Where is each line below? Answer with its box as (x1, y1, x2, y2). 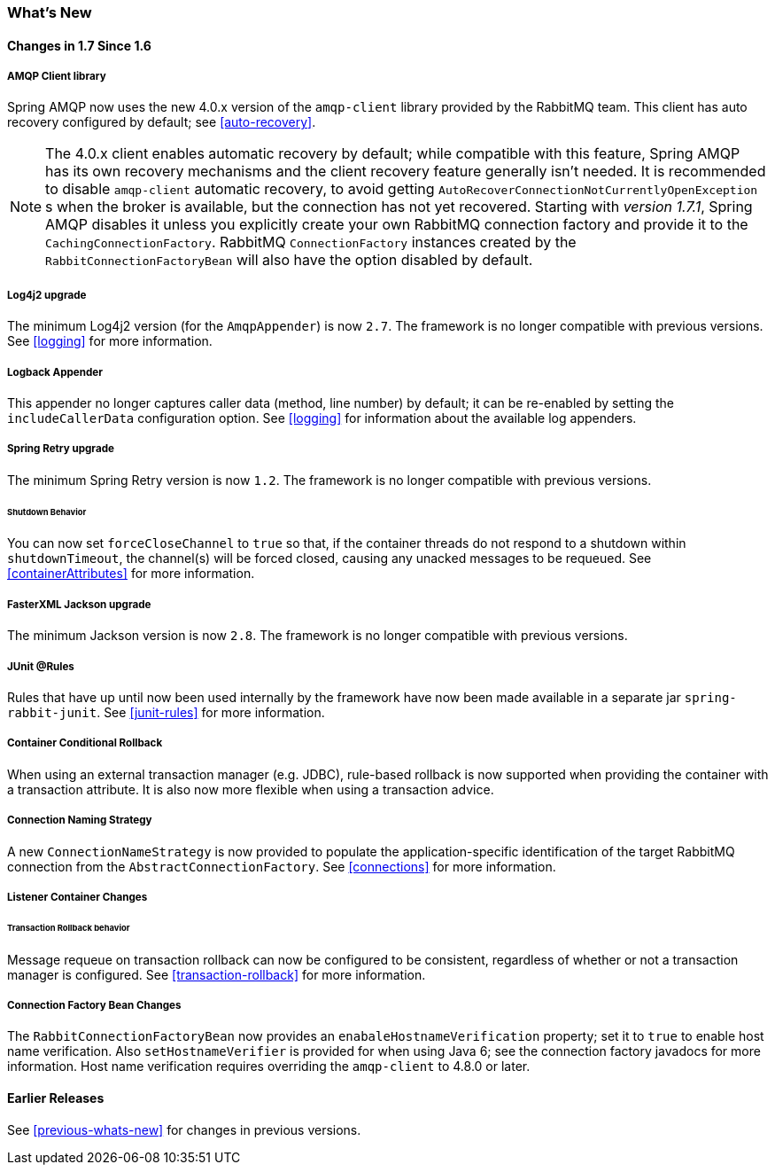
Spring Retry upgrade (7, 442, 114, 456)
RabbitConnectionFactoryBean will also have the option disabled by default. (45, 251, 533, 270)
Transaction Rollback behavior (7, 922, 130, 933)
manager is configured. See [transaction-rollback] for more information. (7, 966, 426, 982)
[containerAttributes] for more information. (7, 566, 255, 582)
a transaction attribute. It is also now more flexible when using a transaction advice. (7, 781, 494, 797)
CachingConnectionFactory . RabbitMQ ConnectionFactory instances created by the (45, 233, 577, 252)
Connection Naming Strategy (7, 814, 152, 827)
